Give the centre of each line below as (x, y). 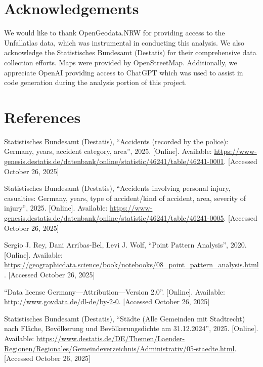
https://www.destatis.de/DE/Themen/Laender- (111, 338)
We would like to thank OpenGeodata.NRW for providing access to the (115, 33)
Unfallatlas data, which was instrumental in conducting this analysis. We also (124, 42)
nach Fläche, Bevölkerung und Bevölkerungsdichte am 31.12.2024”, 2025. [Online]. (131, 328)
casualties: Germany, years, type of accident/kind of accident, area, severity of (125, 198)
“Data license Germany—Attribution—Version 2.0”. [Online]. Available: (115, 291)
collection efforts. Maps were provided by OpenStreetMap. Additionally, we (121, 62)
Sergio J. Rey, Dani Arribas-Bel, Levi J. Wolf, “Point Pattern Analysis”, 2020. (125, 245)
